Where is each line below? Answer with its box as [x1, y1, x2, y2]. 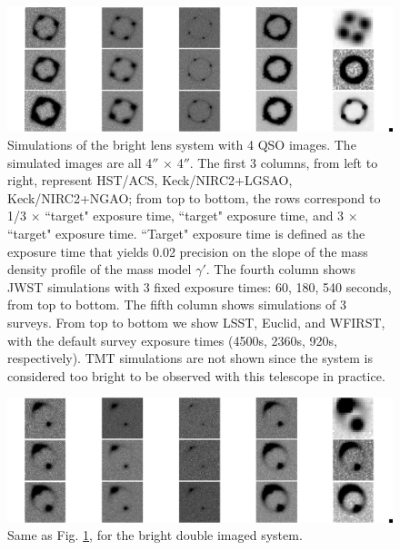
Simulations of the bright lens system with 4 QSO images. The [7, 135, 356, 154]
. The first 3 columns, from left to [189, 152, 378, 172]
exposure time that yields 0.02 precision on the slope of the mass [7, 241, 368, 260]
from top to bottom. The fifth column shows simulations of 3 [7, 295, 346, 314]
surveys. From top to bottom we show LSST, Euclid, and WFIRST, [7, 313, 385, 331]
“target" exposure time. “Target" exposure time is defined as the [7, 224, 365, 243]
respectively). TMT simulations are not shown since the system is [7, 349, 373, 368]
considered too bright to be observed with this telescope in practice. [7, 366, 385, 385]
